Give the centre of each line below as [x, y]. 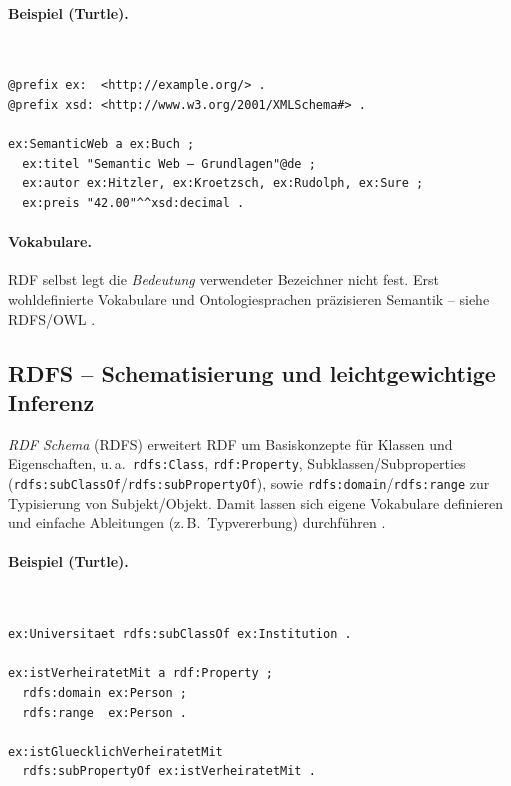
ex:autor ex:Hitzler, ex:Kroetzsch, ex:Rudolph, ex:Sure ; [223, 183]
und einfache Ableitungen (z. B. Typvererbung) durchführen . [197, 522]
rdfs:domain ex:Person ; [104, 692]
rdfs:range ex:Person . [104, 712]
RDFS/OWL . [52, 318]
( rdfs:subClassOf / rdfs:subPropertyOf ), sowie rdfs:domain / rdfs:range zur [249, 482]
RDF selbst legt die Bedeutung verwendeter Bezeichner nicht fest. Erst [223, 279]
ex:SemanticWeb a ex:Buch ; [101, 144]
